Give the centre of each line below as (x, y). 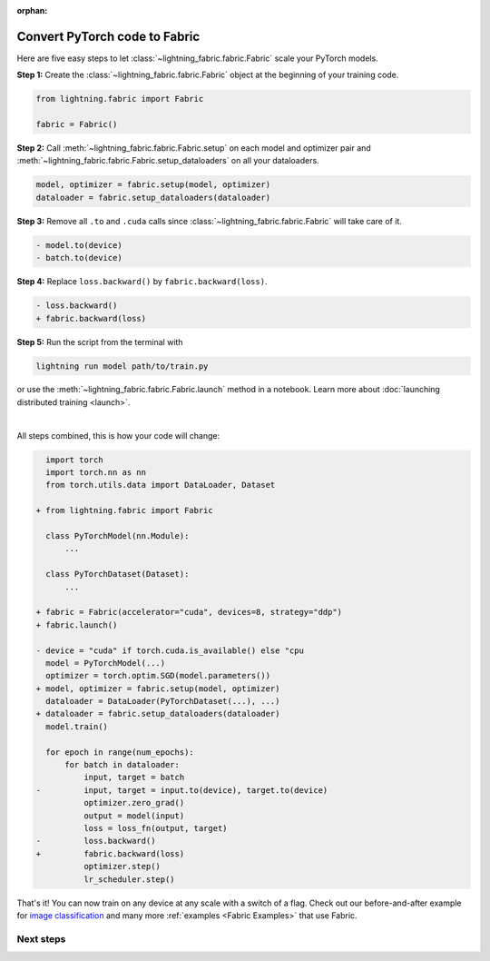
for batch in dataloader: (122, 765)
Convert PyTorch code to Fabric (108, 36)
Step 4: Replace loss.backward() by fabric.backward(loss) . (142, 282)
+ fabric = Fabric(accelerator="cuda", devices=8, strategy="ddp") (189, 612)
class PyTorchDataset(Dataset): (118, 574)
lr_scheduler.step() (129, 879)
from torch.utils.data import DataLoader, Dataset (161, 485)
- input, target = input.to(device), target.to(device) (182, 790)
